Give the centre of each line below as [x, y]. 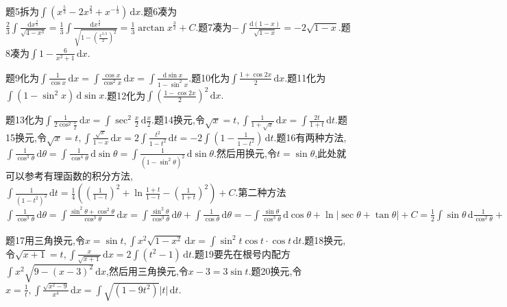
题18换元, [325, 240]
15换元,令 [26, 137]
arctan [151, 28]
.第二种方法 [261, 192]
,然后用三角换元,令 [147, 270]
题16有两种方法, [311, 137]
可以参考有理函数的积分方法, [69, 176]
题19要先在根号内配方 [242, 253]
